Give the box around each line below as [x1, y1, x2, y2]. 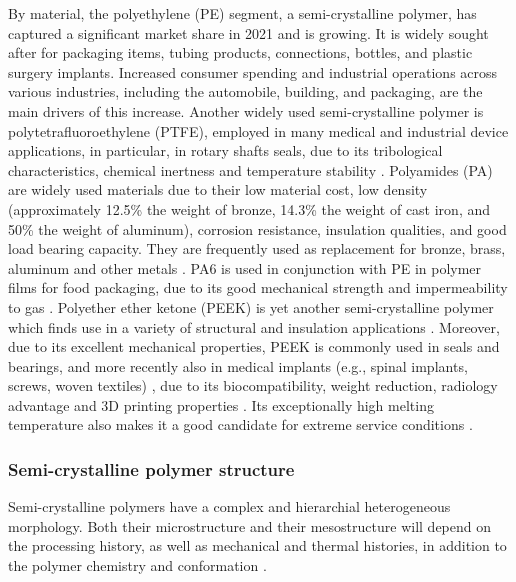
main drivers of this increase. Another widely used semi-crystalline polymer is [8, 100, 484, 121]
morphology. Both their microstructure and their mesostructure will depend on [8, 515, 491, 536]
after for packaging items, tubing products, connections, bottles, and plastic [8, 42, 473, 63]
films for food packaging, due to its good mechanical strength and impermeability [8, 277, 508, 298]
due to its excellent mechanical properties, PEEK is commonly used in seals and [8, 336, 500, 357]
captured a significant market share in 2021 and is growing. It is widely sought [8, 22, 489, 43]
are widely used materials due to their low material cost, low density [8, 179, 428, 200]
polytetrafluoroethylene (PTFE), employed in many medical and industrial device [8, 120, 509, 141]
